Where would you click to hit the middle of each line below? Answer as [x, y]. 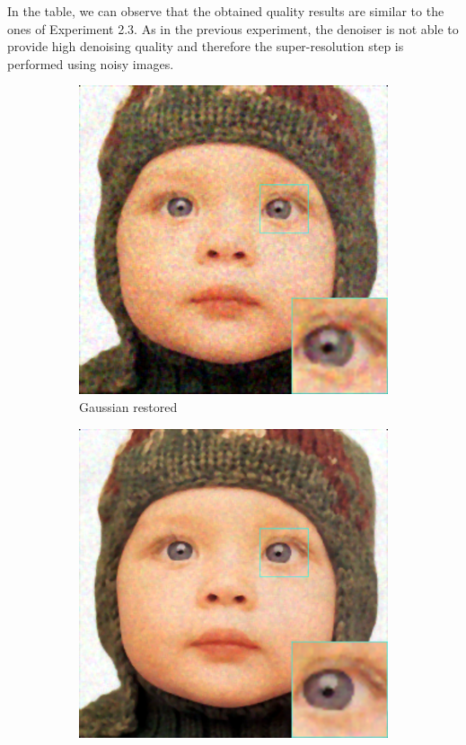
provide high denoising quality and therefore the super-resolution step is [206, 46]
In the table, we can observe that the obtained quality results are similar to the [226, 11]
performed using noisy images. [91, 63]
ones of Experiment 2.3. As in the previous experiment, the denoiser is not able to [233, 28]
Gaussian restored [128, 406]
